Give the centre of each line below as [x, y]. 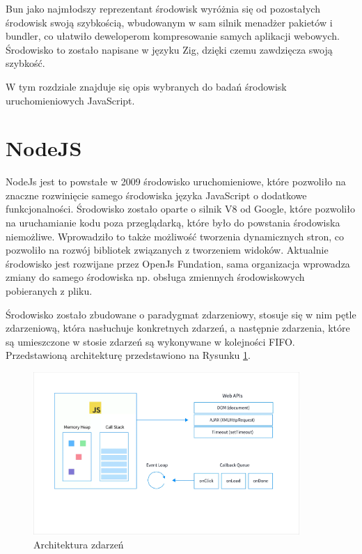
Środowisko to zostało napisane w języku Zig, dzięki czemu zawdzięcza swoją [169, 49]
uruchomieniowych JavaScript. [70, 100]
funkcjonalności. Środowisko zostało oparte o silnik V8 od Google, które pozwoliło [180, 209]
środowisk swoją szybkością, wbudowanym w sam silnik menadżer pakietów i [169, 22]
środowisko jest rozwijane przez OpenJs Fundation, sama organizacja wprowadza [178, 263]
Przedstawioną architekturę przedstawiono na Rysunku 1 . [128, 355]
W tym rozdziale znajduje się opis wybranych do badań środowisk [146, 86]
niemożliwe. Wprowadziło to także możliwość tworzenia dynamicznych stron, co [175, 236]
